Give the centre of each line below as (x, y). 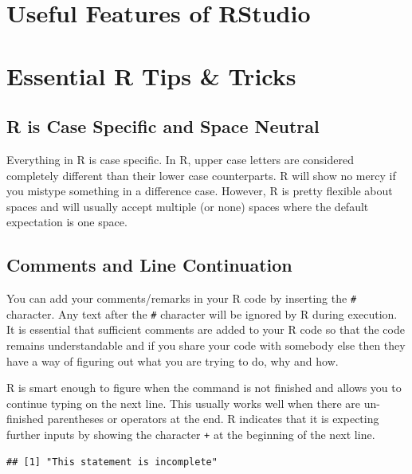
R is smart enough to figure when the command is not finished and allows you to (204, 388)
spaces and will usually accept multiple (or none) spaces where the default (188, 206)
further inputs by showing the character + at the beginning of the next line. (191, 434)
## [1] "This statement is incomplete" (112, 462)
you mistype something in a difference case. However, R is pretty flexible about (200, 191)
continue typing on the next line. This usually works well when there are (184, 403)
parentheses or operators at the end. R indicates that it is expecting (213, 419)
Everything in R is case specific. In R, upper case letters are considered (180, 159)
